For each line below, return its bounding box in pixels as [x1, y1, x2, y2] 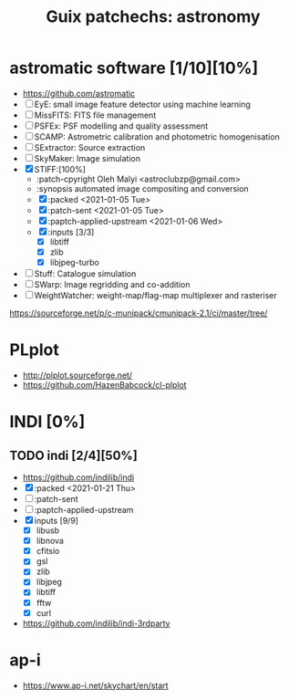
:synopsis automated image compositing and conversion [36, 183, 249, 193]
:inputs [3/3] [47, 226, 95, 237]
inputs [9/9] [34, 516, 79, 527]
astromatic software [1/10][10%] [9, 57, 259, 78]
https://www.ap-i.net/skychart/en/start [22, 680, 169, 691]
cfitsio [36, 546, 60, 557]
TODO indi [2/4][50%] [9, 447, 139, 463]
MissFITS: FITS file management [34, 110, 157, 120]
